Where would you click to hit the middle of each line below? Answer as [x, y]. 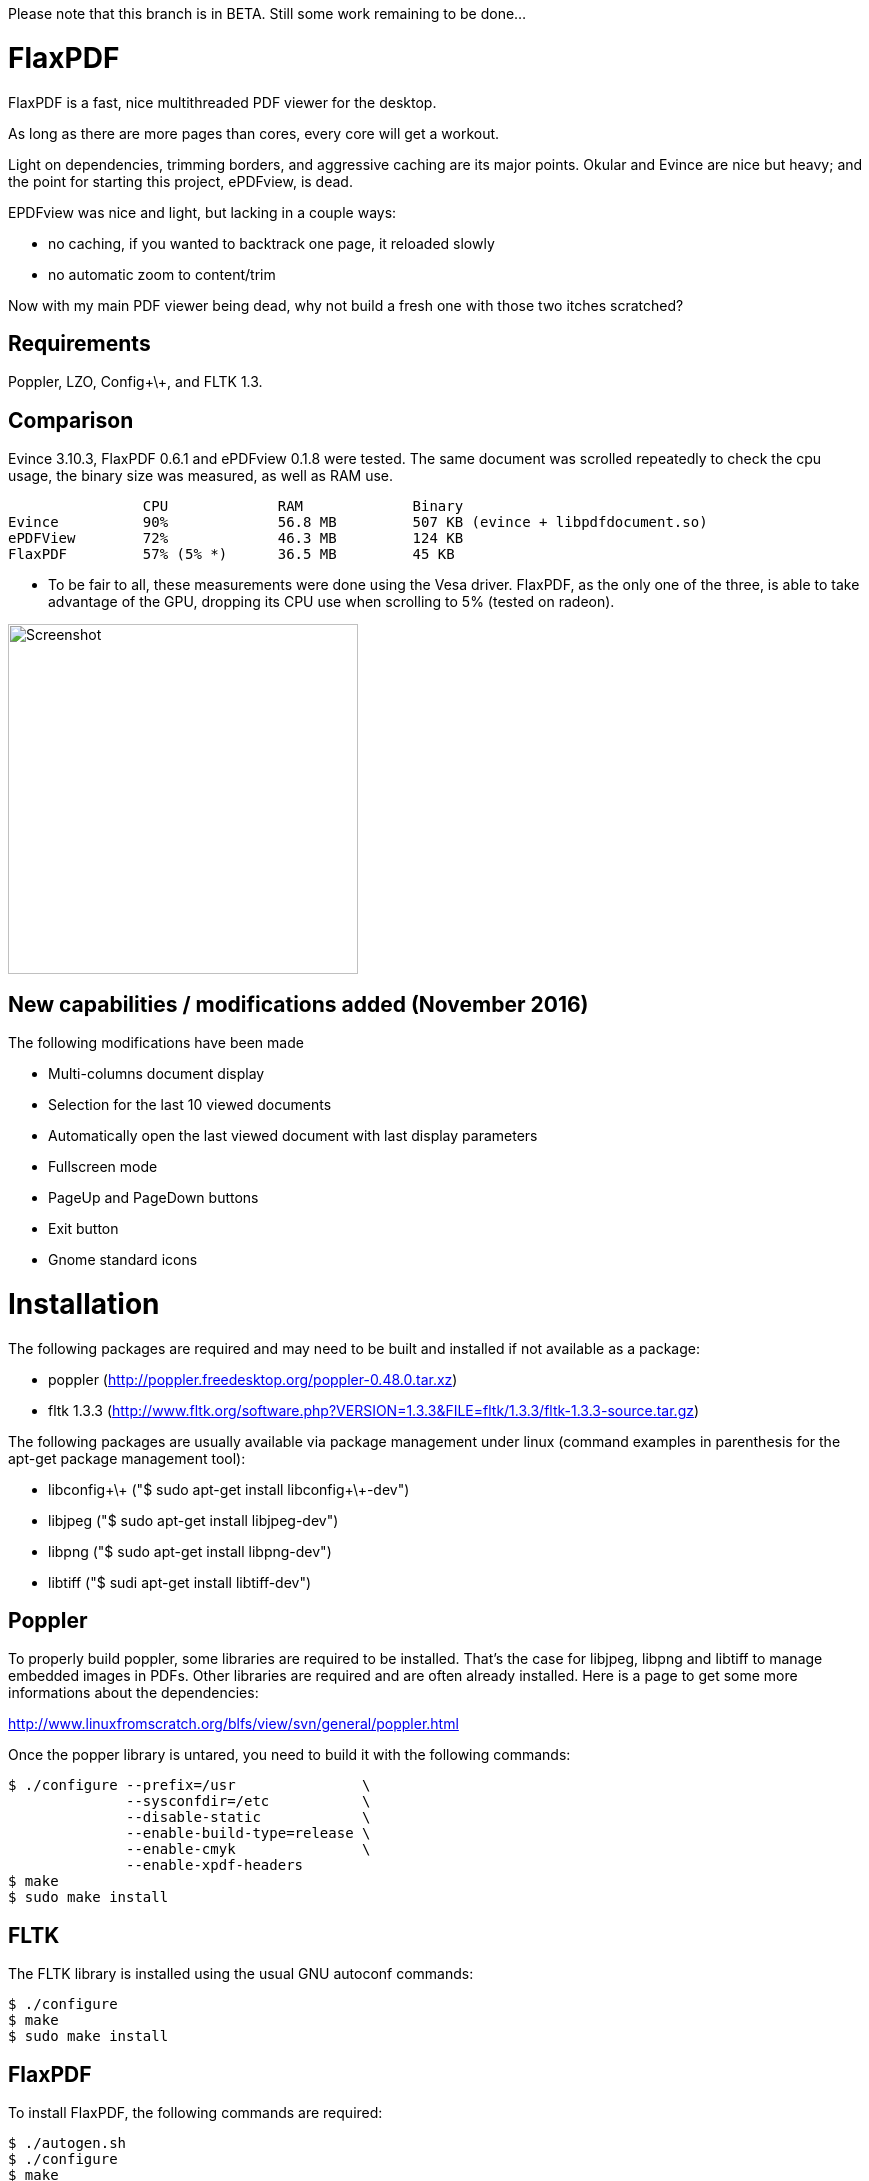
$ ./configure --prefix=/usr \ [189, 1785]
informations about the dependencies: [133, 1693]
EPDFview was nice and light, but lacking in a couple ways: [202, 212]
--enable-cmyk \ [248, 1849]
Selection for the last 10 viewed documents [190, 1105]
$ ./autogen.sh [67, 2143]
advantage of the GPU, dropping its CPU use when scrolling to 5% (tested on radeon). [331, 602]
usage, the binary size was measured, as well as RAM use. [201, 476]
